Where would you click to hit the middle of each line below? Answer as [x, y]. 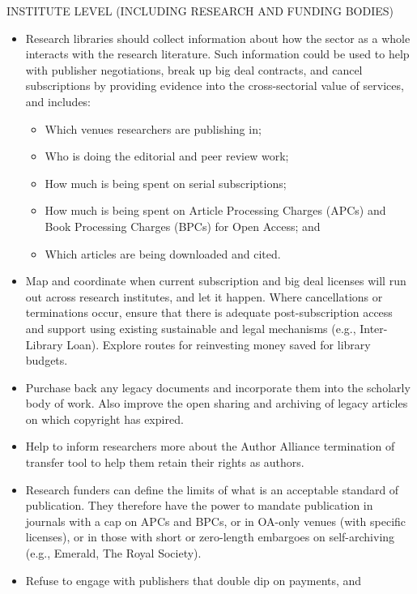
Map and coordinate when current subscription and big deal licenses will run [216, 281]
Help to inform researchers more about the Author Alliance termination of [210, 446]
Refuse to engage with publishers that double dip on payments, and [194, 580]
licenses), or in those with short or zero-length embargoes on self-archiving [210, 537]
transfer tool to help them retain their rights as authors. [165, 462]
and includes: [58, 101]
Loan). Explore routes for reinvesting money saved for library [219, 344]
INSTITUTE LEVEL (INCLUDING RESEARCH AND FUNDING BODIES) [200, 11]
